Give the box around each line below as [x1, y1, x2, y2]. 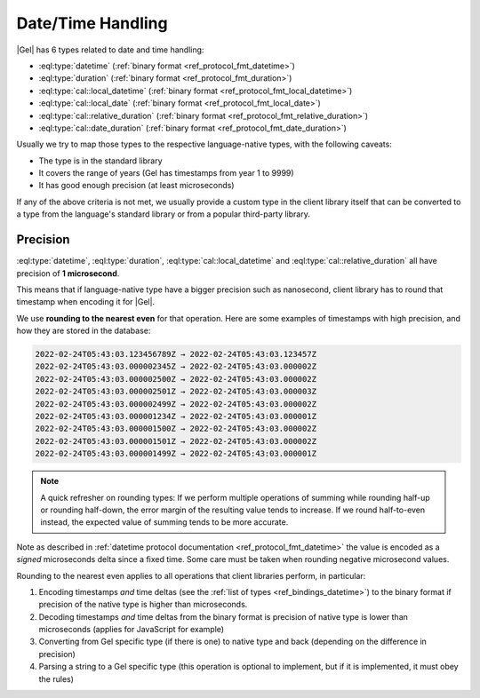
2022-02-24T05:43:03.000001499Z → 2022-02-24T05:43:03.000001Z [35, 448, 317, 459]
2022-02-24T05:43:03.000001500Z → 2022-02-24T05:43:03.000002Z [35, 424, 317, 434]
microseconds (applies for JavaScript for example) [38, 624, 225, 635]
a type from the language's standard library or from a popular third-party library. [16, 209, 310, 219]
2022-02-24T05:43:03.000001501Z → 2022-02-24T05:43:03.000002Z [35, 436, 317, 446]
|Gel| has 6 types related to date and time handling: [16, 44, 204, 55]
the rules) [38, 673, 75, 684]
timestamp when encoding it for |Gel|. [16, 297, 156, 307]
